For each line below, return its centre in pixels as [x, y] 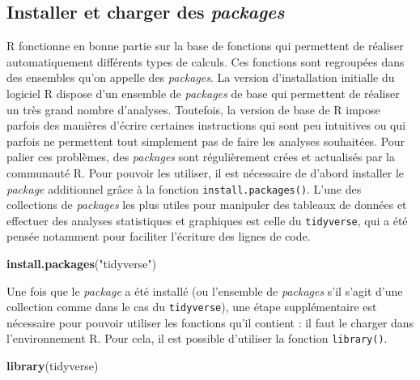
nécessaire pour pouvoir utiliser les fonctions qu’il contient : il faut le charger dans [210, 322]
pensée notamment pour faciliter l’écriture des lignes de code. [159, 236]
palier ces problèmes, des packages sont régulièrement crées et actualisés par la [201, 157]
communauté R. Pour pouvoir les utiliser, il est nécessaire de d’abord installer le [206, 172]
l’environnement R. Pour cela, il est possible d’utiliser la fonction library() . [197, 338]
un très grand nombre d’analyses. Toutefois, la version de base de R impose [193, 109]
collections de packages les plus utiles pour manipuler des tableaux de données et [207, 205]
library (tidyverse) [53, 366]
